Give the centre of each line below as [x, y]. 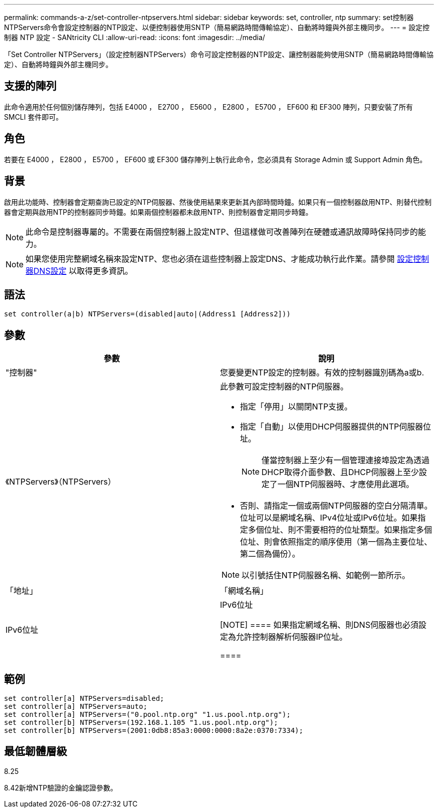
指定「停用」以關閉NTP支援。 [296, 407]
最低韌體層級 [35, 751]
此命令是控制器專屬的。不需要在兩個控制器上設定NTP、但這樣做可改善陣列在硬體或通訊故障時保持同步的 [222, 232]
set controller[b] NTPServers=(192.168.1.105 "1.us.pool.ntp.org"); [141, 723]
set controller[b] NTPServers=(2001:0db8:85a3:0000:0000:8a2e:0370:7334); [154, 731]
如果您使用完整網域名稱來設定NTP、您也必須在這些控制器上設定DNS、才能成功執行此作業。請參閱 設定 [219, 259]
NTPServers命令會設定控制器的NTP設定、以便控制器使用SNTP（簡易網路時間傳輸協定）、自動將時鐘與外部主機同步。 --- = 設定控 [217, 27]
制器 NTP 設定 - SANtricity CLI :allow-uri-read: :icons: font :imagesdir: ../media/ [135, 37]
